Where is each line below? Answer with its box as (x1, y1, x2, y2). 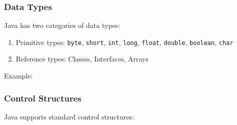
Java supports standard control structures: (4, 111, 134, 121)
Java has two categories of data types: (4, 20, 120, 30)
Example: (4, 70, 33, 81)
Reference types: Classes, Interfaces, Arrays (15, 53, 148, 64)
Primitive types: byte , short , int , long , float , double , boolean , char (15, 36, 233, 47)
